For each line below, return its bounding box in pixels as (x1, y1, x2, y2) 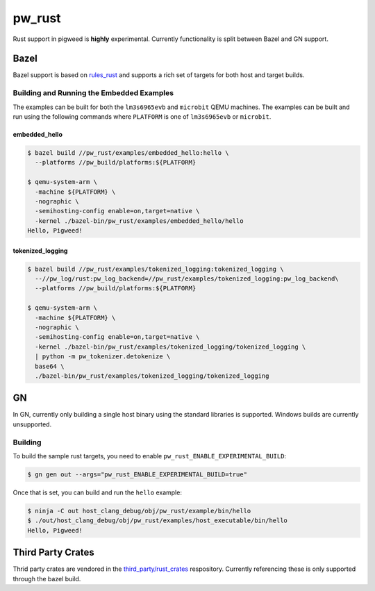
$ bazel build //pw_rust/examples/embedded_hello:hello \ (27, 149, 229, 156)
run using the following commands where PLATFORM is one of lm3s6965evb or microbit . (12, 112, 272, 121)
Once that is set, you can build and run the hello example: (12, 488, 182, 497)
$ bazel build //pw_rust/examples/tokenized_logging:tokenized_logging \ (27, 265, 284, 273)
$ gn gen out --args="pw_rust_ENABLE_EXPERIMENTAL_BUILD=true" (27, 470, 248, 478)
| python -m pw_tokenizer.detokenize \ (35, 353, 171, 360)
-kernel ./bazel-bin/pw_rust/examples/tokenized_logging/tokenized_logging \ (35, 342, 306, 351)
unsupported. (12, 420, 52, 428)
